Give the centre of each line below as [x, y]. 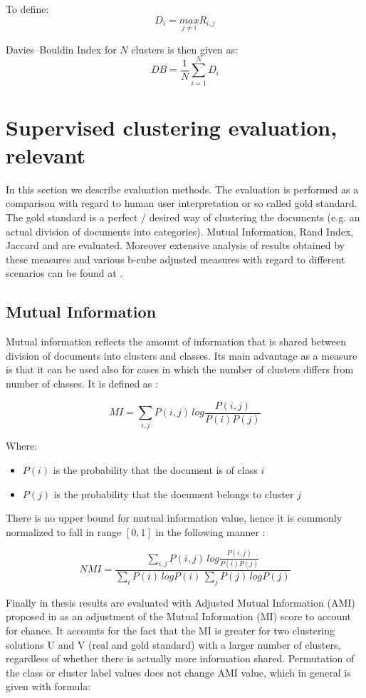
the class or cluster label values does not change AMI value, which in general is [178, 672]
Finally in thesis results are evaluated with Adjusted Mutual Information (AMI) [181, 602]
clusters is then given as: [184, 49]
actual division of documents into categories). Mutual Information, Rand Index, [180, 231]
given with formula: [48, 686]
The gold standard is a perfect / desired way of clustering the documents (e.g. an [183, 217]
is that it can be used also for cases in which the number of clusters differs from [180, 369]
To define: [27, 9]
